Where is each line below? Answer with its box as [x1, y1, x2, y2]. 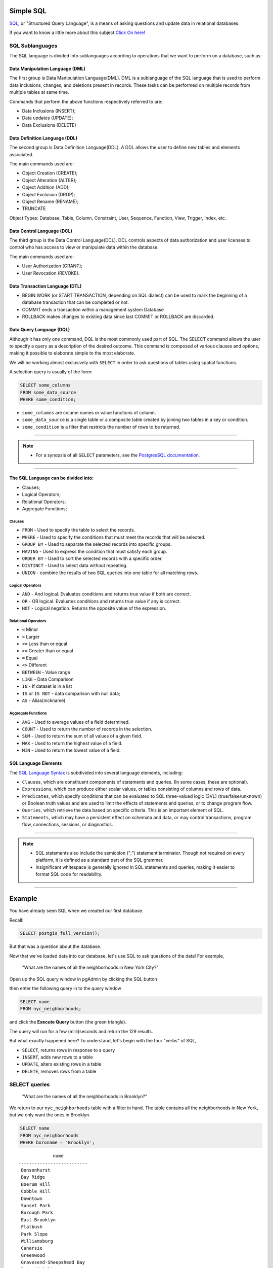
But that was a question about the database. [9, 943, 102, 949]
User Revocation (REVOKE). [22, 270, 80, 276]
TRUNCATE [22, 205, 46, 212]
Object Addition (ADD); [22, 184, 70, 190]
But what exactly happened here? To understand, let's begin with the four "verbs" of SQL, [9, 1038, 197, 1044]
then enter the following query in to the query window [9, 985, 121, 992]
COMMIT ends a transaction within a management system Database [22, 306, 164, 312]
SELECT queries [9, 1081, 50, 1088]
